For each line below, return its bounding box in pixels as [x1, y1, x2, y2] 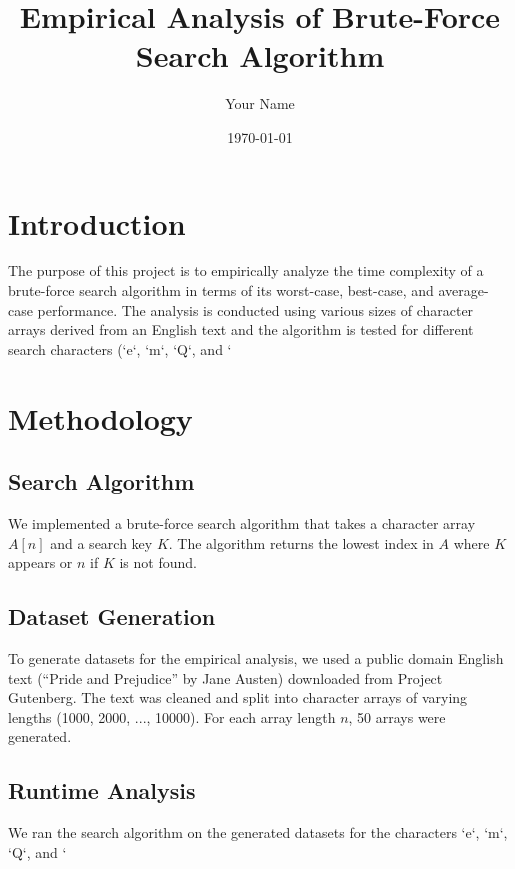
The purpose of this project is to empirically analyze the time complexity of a [8, 260, 484, 281]
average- [438, 280, 489, 301]
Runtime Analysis [8, 775, 196, 806]
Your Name [225, 93, 295, 114]
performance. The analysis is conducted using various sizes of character [37, 299, 474, 320]
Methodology [8, 397, 193, 438]
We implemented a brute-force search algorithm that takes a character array [8, 512, 476, 533]
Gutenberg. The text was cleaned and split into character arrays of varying [8, 687, 468, 708]
